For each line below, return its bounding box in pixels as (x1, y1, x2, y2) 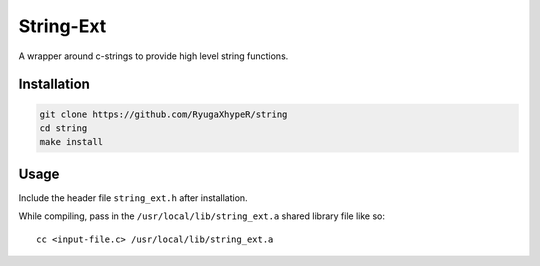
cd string (39, 122, 88, 134)
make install (39, 136, 104, 148)
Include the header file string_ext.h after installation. (18, 191, 249, 204)
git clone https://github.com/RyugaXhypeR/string (39, 108, 288, 120)
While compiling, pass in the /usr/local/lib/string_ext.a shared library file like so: (18, 210, 385, 222)
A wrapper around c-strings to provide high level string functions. (18, 50, 289, 62)
